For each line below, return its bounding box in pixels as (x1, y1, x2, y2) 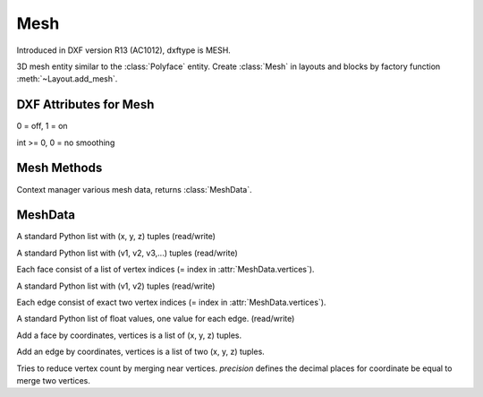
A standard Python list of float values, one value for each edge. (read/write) (16, 314, 295, 324)
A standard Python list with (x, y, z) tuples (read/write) (16, 231, 216, 242)
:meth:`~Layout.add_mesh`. (16, 73, 118, 84)
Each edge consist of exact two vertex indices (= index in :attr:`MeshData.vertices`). (16, 297, 326, 307)
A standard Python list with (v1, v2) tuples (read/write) (16, 280, 216, 291)
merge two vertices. (16, 375, 91, 385)
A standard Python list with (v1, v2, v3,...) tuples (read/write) (16, 247, 238, 258)
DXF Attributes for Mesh (16, 97, 155, 112)
